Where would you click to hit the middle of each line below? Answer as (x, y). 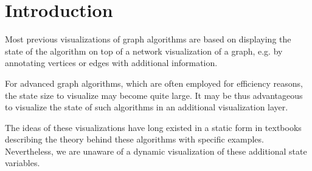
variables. (23, 163)
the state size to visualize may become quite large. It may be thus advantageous (154, 95)
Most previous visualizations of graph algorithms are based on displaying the (148, 39)
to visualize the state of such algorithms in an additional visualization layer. (147, 107)
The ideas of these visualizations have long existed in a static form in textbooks (153, 127)
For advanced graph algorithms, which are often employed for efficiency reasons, (154, 83)
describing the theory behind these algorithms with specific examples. (134, 139)
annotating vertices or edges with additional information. (111, 63)
